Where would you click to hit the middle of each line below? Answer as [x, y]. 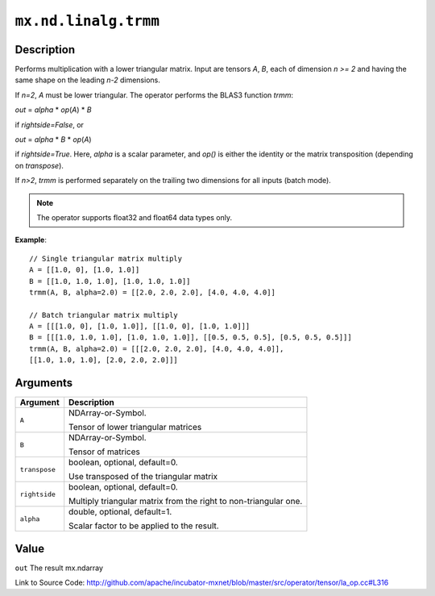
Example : [31, 240]
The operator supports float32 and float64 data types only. [135, 217]
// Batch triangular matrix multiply [104, 315]
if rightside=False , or [50, 124]
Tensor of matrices [104, 452]
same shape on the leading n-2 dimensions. [87, 80]
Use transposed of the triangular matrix [143, 477]
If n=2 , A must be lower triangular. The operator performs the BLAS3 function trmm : [154, 95]
